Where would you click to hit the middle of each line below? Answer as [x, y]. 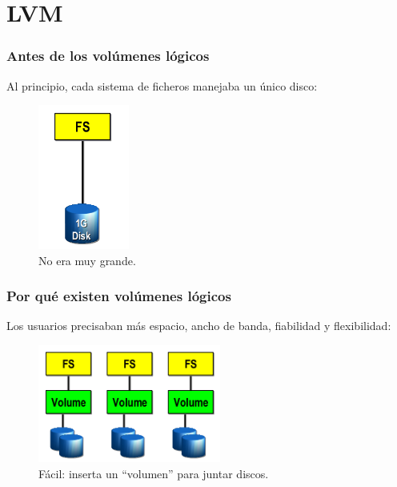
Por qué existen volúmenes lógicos [119, 296]
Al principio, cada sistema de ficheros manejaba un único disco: [162, 85]
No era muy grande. [87, 260]
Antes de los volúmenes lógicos [108, 56]
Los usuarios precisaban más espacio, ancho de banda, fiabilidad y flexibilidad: [199, 326]
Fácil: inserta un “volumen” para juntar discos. [154, 473]
